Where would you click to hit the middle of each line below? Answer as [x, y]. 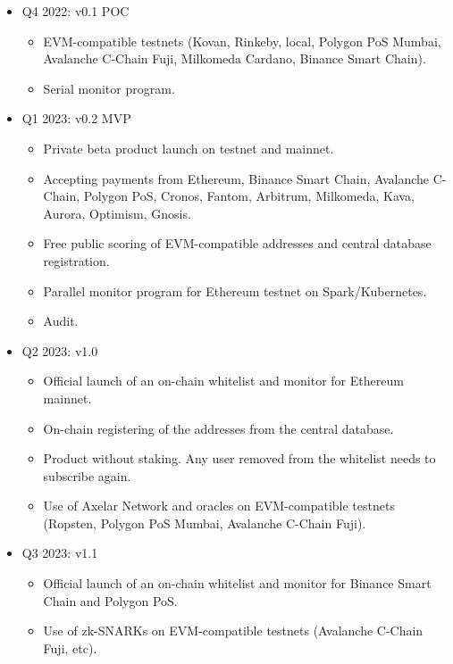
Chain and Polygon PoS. [110, 600]
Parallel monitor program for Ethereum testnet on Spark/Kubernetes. [235, 290]
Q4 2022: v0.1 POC [75, 11]
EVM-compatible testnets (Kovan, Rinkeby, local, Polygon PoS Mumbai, [242, 41]
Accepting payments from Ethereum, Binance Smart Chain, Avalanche [236, 178]
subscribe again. [87, 475]
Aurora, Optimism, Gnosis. [117, 213]
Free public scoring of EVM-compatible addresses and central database [237, 243]
